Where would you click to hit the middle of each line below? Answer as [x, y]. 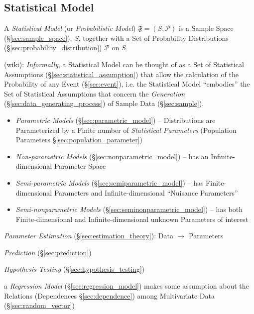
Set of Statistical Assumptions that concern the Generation [95, 93]
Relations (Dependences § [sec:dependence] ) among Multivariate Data [109, 295]
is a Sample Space [206, 28]
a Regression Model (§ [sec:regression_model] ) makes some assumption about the [127, 286]
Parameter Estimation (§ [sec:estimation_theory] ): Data [89, 236]
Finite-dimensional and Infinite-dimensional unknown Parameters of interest [132, 219]
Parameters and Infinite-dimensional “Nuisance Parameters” [146, 192]
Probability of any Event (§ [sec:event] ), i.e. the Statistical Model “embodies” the [127, 84]
